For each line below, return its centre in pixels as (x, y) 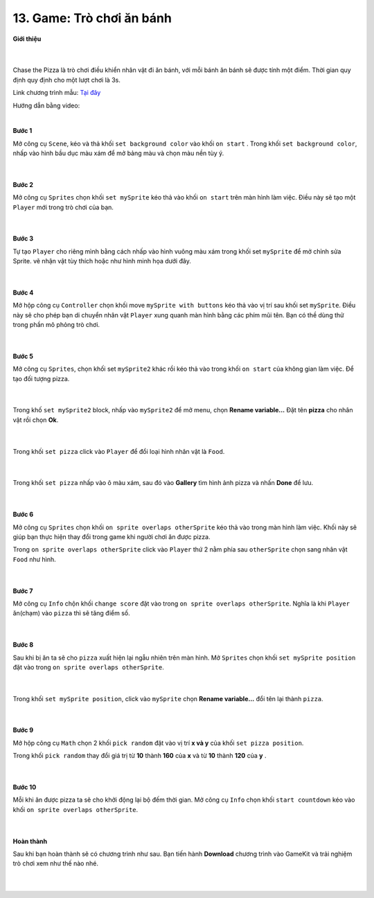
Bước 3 (23, 238)
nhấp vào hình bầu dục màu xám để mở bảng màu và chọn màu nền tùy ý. (118, 153)
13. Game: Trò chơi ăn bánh (92, 18)
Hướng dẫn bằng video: (46, 105)
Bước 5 (23, 356)
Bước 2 (23, 184)
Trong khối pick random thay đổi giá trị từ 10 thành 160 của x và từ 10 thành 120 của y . (140, 756)
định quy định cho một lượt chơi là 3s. (66, 80)
